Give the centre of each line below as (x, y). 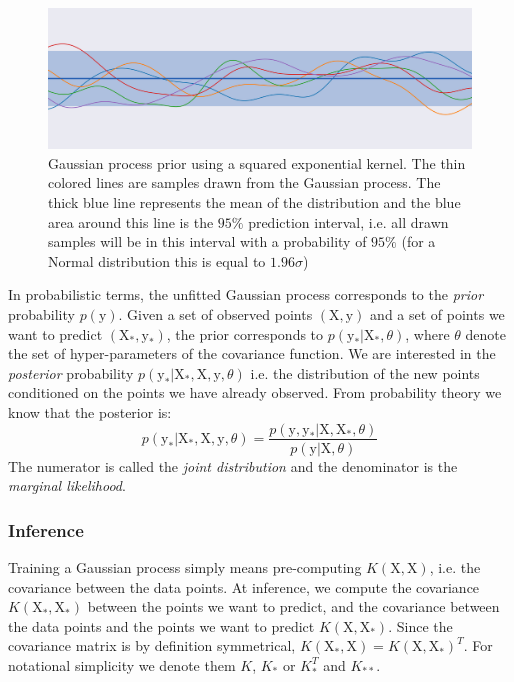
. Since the (420, 625)
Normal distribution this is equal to (157, 260)
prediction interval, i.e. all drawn (348, 221)
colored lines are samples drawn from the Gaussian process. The (244, 182)
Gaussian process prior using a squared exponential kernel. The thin (257, 162)
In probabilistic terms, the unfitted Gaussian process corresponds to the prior (246, 294)
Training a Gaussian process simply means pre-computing (185, 566)
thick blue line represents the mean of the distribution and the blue (254, 201)
